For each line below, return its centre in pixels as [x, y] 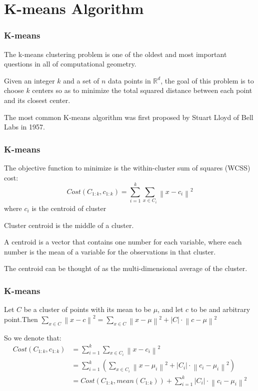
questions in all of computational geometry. [70, 64]
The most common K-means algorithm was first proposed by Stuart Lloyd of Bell [129, 117]
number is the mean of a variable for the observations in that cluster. [110, 251]
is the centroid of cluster [69, 208]
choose [14, 90]
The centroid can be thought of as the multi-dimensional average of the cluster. [126, 268]
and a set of [81, 80]
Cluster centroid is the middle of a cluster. [69, 225]
